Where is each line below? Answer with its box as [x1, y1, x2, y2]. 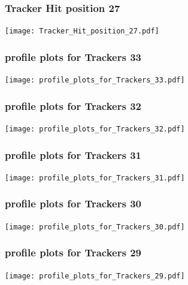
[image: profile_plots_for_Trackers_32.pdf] [5, 124, 185, 133]
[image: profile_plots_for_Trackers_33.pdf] [5, 76, 185, 85]
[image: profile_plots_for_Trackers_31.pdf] [5, 173, 185, 182]
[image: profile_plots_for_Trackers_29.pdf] [5, 271, 185, 280]
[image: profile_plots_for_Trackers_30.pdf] [5, 222, 185, 231]
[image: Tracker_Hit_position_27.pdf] [5, 27, 159, 36]
